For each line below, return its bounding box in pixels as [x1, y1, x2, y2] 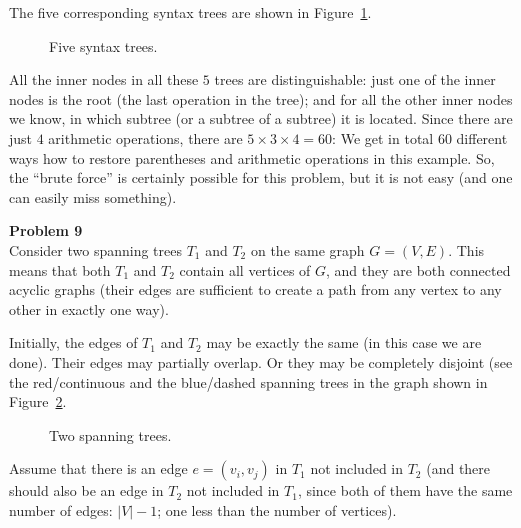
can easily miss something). [9, 186, 177, 207]
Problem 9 [9, 220, 83, 241]
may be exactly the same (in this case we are [206, 332, 482, 353]
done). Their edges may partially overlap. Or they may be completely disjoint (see [9, 351, 513, 372]
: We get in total [332, 127, 434, 148]
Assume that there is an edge [9, 458, 188, 479]
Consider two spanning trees [9, 239, 182, 260]
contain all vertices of [179, 259, 311, 280]
